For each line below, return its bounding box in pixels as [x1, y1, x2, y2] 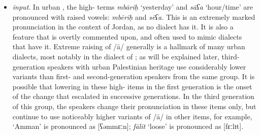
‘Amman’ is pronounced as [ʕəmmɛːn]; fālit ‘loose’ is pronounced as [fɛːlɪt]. [12, 121, 244, 131]
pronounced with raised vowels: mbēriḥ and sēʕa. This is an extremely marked [12, 11, 255, 22]
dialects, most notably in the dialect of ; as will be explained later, [12, 51, 219, 61]
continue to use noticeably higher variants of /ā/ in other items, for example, [12, 111, 252, 121]
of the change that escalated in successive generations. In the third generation [12, 91, 254, 102]
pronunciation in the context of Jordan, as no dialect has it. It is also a [12, 21, 234, 32]
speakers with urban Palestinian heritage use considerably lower [47, 61, 246, 72]
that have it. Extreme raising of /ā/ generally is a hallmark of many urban [12, 41, 245, 52]
